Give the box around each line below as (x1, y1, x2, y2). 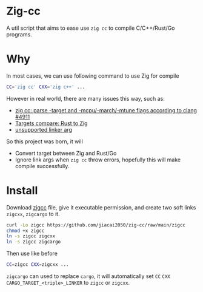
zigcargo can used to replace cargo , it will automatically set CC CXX (6, 273, 171, 280)
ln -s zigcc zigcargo (6, 239, 61, 245)
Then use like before (6, 250, 58, 257)
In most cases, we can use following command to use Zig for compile (6, 72, 179, 80)
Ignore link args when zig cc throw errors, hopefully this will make (15, 156, 181, 163)
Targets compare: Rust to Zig (15, 120, 88, 127)
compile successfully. (15, 162, 70, 169)
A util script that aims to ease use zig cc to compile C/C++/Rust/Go (6, 24, 175, 32)
